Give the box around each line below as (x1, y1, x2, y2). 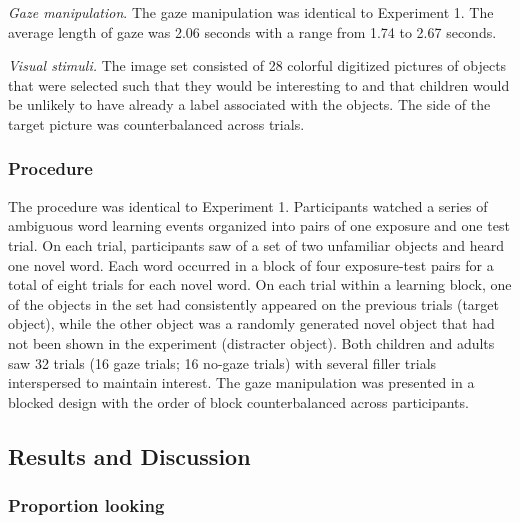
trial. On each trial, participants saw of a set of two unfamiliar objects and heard (8, 234, 504, 255)
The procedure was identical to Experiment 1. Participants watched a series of (8, 195, 488, 216)
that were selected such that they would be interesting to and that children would (8, 74, 510, 95)
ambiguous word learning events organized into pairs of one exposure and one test (8, 215, 510, 236)
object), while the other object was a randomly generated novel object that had (8, 313, 495, 334)
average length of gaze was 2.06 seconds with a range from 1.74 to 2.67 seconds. (8, 21, 497, 42)
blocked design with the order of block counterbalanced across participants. (8, 391, 469, 412)
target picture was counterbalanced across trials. (8, 113, 305, 134)
